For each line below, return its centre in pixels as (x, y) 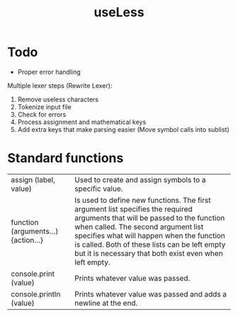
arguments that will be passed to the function (149, 218)
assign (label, (33, 179)
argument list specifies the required (133, 208)
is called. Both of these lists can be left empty (150, 244)
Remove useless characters (58, 99)
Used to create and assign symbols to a (140, 179)
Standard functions (66, 158)
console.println (36, 294)
